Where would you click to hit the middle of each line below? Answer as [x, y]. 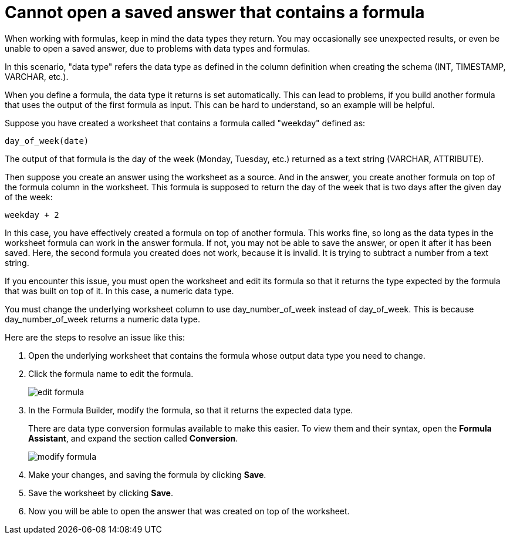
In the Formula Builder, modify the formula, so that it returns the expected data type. [191, 410]
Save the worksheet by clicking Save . [101, 493]
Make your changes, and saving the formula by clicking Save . [147, 474]
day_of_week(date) [47, 141]
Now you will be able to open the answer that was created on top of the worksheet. [189, 511]
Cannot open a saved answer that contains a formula [215, 12]
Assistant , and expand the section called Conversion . [133, 438]
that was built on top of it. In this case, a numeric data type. [119, 291]
